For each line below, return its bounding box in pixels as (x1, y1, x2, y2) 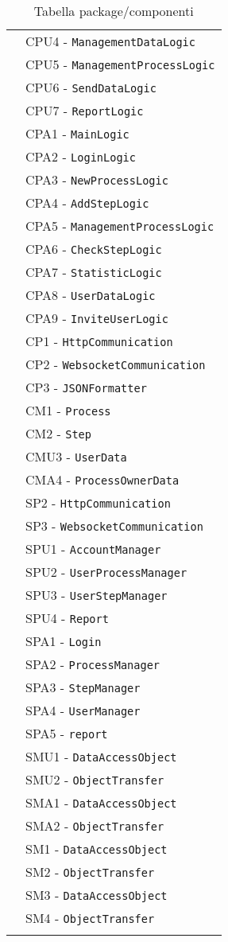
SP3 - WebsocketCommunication (25, 516, 203, 535)
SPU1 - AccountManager (25, 539, 161, 558)
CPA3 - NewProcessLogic (25, 170, 168, 189)
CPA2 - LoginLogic (25, 147, 136, 165)
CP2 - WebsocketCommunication (25, 355, 206, 373)
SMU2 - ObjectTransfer (25, 770, 164, 788)
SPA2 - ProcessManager (25, 655, 160, 673)
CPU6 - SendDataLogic (25, 78, 157, 96)
